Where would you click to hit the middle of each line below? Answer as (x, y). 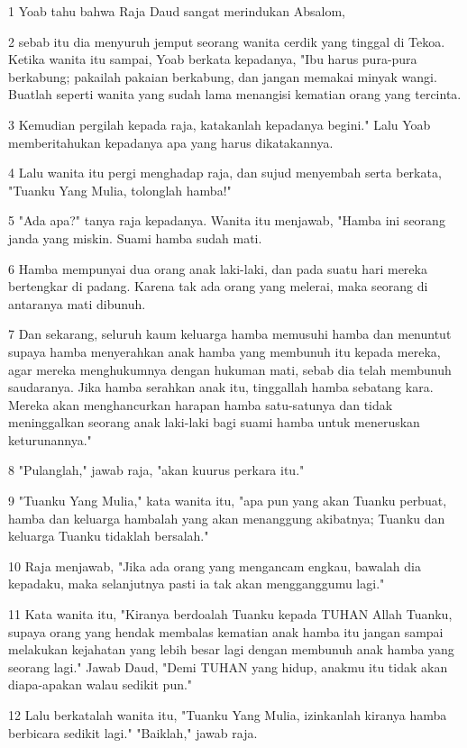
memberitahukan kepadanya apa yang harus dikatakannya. (171, 142)
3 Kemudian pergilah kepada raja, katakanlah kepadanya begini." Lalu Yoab (220, 124)
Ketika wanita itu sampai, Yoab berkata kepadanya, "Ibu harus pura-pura (213, 59)
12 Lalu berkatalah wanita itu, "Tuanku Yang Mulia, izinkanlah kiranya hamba (228, 715)
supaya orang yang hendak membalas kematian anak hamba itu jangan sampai (226, 631)
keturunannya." (50, 439)
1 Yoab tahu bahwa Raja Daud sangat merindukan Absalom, (177, 11)
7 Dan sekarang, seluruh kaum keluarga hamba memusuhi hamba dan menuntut (230, 334)
